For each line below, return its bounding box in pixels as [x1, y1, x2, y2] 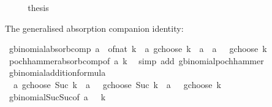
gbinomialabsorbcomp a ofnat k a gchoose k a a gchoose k [9, 42, 267, 55]
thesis [28, 1, 49, 13]
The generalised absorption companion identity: [5, 21, 184, 34]
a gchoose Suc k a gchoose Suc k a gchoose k [13, 78, 221, 90]
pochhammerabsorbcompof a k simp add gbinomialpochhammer [9, 54, 264, 67]
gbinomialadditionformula [9, 66, 106, 79]
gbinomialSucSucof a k [9, 90, 106, 103]
